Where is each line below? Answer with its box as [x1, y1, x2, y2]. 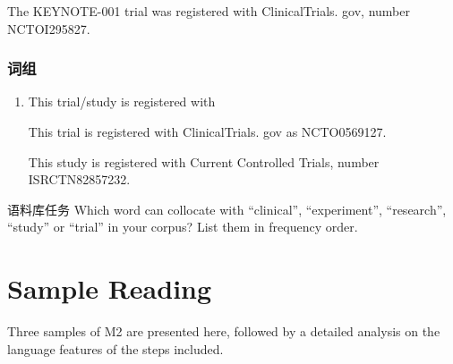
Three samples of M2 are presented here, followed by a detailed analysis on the [7, 322, 440, 341]
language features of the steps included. [7, 339, 224, 358]
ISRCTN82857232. [28, 170, 131, 189]
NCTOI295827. [7, 19, 90, 38]
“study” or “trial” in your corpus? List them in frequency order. [7, 217, 358, 236]
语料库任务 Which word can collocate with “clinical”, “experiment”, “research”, [7, 199, 447, 218]
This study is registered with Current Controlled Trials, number [28, 152, 380, 171]
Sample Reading [7, 270, 212, 307]
